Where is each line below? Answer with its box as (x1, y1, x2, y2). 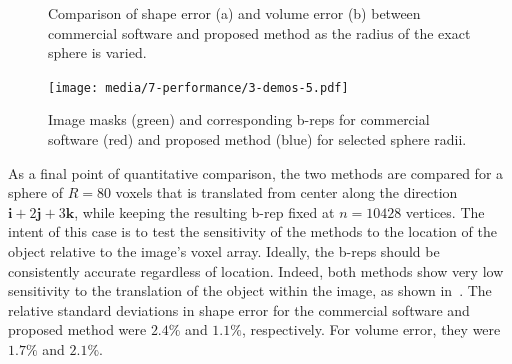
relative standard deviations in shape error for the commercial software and (8, 299, 470, 320)
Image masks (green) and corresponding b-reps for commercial (48, 109, 430, 130)
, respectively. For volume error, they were (241, 319, 501, 340)
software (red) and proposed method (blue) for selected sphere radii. (48, 129, 467, 150)
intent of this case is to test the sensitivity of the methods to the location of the (8, 221, 497, 242)
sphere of (8, 182, 63, 203)
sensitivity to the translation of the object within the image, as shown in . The (8, 280, 492, 301)
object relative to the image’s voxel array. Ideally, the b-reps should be (8, 241, 440, 261)
